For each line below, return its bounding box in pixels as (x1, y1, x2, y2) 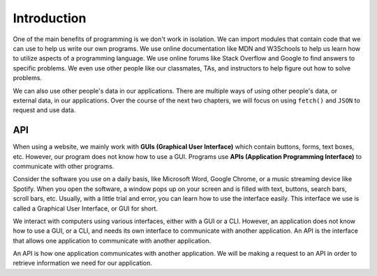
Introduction (13, 10, 87, 26)
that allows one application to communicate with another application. (13, 236, 211, 245)
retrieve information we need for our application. (13, 259, 153, 268)
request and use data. (13, 106, 76, 114)
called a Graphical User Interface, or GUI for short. (13, 204, 158, 213)
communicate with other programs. (13, 162, 114, 170)
